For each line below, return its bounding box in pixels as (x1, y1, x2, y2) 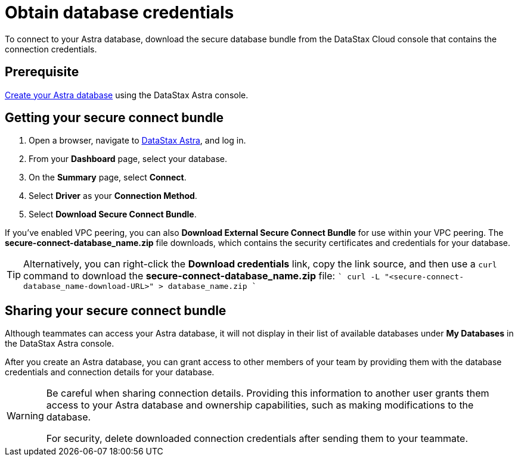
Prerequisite (5, 64, 79, 80)
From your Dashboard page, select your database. (29, 154, 228, 164)
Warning (7, 410, 44, 422)
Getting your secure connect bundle (5, 110, 224, 126)
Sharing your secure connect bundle (5, 303, 227, 318)
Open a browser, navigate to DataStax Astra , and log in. (29, 135, 246, 146)
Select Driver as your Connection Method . (29, 191, 197, 201)
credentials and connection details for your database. (5, 367, 215, 378)
